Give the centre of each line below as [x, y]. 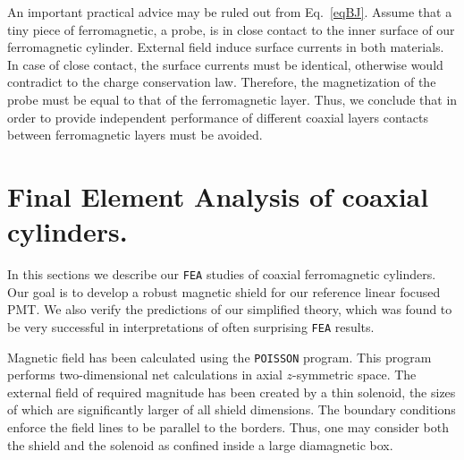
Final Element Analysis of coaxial [218, 196]
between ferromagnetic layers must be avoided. [135, 135]
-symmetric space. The [354, 375]
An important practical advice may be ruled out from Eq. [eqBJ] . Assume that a [230, 12]
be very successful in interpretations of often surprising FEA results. [191, 326]
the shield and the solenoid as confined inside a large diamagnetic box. [200, 444]
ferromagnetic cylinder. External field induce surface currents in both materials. [226, 47]
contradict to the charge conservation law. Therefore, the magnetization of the [222, 82]
